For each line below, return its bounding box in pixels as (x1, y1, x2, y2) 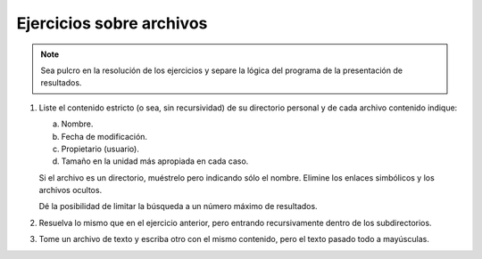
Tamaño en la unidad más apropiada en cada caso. (61, 156, 249, 166)
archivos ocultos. (38, 185, 103, 196)
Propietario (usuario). (61, 143, 140, 154)
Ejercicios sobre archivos (16, 13, 208, 33)
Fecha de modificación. (61, 131, 147, 142)
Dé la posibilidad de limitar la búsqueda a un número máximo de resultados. (38, 201, 318, 212)
